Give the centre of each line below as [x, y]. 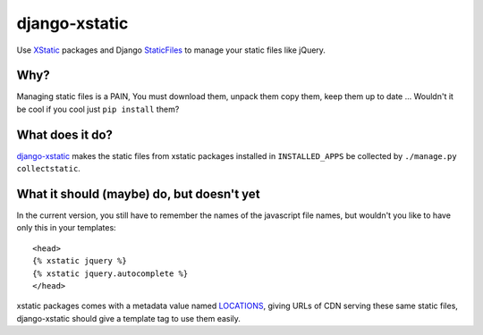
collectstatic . [48, 169]
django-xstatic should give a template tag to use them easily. [129, 318]
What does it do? [65, 134]
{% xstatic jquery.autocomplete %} [110, 273]
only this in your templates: [66, 228]
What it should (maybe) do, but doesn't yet [138, 193]
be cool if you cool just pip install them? [98, 109]
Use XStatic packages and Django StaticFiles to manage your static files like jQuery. [171, 50]
